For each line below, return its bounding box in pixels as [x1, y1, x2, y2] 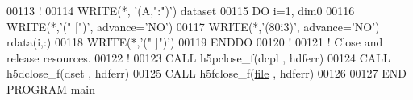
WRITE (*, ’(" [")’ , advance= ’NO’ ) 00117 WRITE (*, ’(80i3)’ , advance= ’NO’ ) [6, 18, 380, 34]
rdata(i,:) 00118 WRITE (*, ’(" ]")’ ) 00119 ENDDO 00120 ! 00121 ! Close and [6, 34, 383, 50]
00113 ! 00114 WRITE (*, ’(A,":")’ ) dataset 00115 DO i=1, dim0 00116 [6, 2, 355, 18]
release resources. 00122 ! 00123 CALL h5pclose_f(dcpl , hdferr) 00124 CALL [6, 49, 390, 66]
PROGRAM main [6, 80, 95, 97]
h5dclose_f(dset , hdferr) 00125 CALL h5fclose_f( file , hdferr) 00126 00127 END [6, 65, 407, 82]
